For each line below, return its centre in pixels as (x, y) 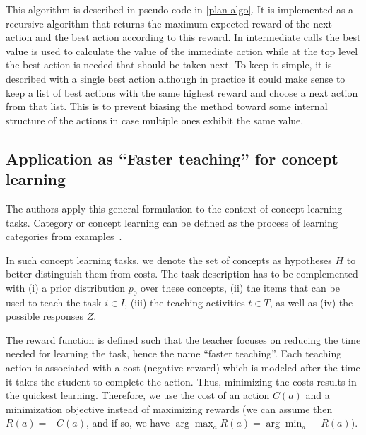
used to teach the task (54, 302)
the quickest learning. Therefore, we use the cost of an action (138, 395)
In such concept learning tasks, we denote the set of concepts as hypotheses (169, 260)
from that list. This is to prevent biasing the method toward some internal (167, 106)
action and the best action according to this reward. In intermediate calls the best (183, 37)
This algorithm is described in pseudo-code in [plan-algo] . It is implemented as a (180, 9)
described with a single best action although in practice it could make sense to (176, 78)
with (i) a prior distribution (66, 287)
